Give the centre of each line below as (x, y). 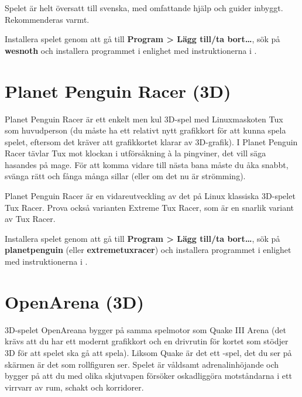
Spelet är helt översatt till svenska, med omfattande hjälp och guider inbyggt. (144, 8)
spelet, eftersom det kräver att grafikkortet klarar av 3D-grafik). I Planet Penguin (151, 141)
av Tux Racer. (30, 219)
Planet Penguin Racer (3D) (118, 90)
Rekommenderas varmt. (47, 19)
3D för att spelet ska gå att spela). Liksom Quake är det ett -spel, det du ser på (148, 352)
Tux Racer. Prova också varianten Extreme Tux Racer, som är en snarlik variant (150, 207)
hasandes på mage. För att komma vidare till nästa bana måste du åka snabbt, (147, 164)
